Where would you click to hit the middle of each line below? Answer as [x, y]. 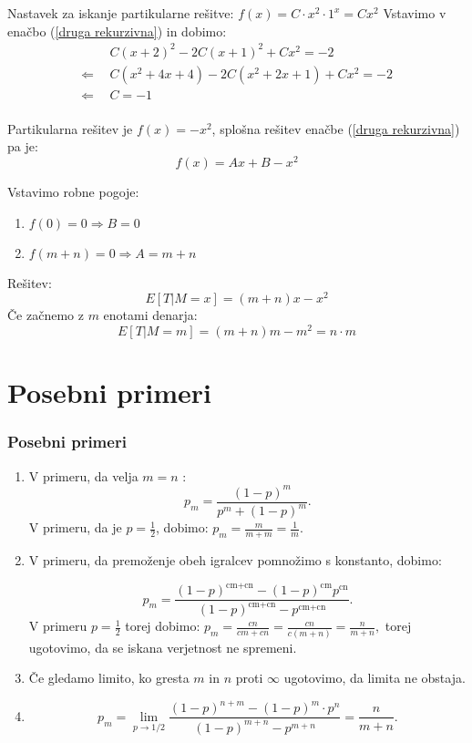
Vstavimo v [415, 13]
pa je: [23, 146]
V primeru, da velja [83, 475]
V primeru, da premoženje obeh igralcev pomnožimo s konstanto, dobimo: [235, 559]
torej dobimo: [163, 626]
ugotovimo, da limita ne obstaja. [375, 678]
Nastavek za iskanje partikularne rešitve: [121, 13]
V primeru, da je [75, 527]
